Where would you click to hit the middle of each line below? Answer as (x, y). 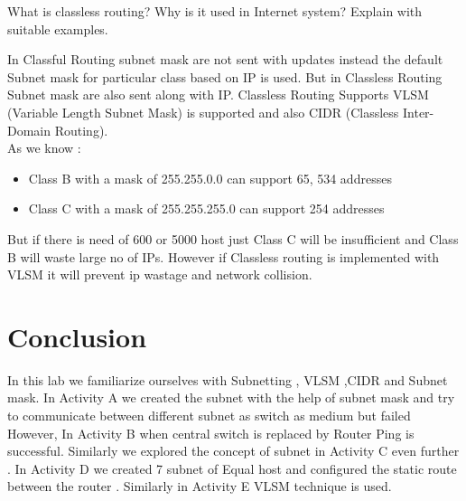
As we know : (44, 148)
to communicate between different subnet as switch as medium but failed (209, 416)
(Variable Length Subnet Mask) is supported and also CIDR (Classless (203, 112)
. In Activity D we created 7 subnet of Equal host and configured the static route (232, 468)
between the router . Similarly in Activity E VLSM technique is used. (200, 486)
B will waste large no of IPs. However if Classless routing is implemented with (224, 256)
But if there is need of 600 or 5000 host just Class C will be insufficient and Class (233, 238)
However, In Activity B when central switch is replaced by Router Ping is (211, 433)
